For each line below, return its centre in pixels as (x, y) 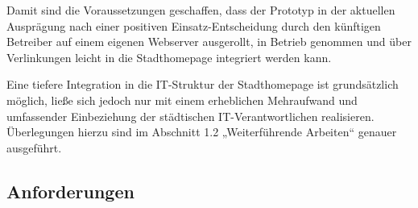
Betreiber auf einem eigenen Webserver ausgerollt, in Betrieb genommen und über (209, 42)
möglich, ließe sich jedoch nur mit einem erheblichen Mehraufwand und (182, 100)
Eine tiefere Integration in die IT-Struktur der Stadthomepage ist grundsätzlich (203, 84)
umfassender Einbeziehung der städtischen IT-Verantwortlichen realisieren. (190, 116)
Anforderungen (70, 191)
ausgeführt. (34, 147)
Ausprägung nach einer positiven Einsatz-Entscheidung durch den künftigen (194, 25)
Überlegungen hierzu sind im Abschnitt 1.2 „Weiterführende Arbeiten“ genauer (202, 132)
